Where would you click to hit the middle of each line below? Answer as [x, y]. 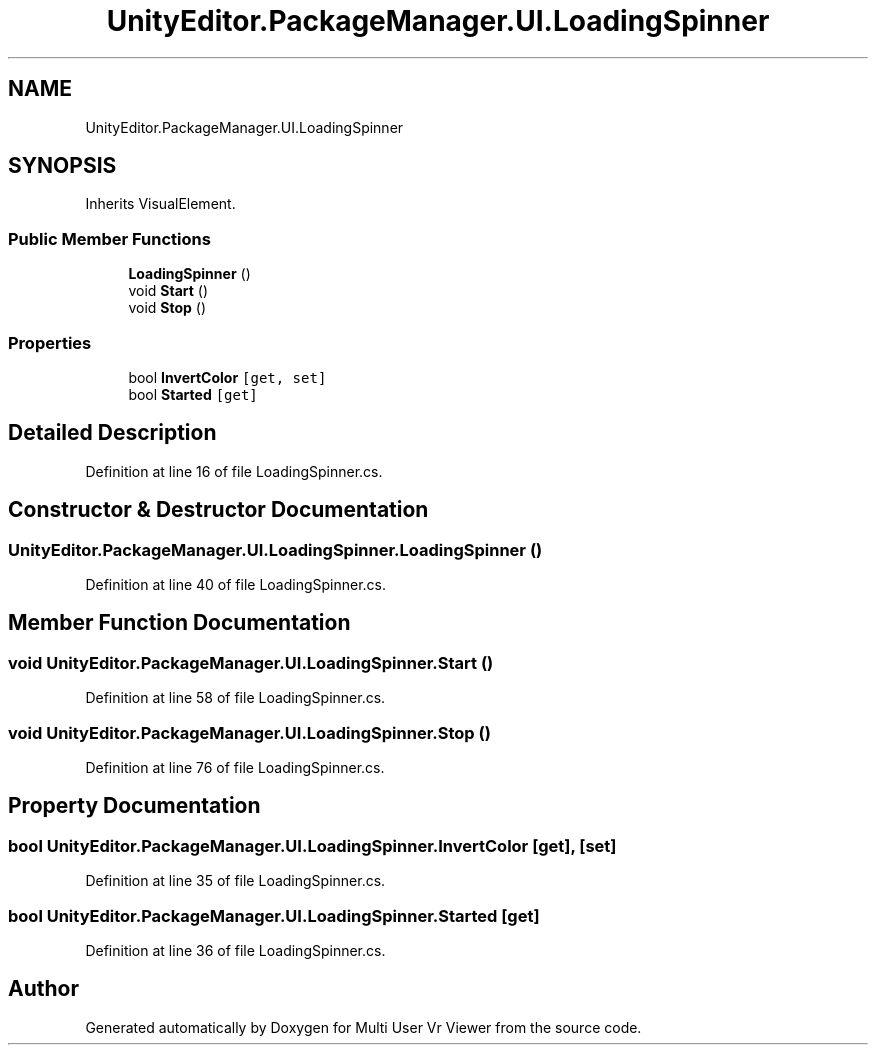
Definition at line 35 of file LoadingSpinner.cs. [235, 881]
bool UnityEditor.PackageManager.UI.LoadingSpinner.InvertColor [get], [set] [312, 845]
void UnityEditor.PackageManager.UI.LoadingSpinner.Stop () [249, 732]
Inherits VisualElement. [160, 204]
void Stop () [167, 308]
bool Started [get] [193, 394]
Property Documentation [134, 806]
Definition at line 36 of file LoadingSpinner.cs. [235, 950]
